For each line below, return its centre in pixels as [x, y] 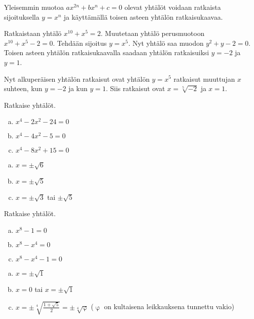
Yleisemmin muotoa [34, 7]
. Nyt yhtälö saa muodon [166, 43]
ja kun [78, 88]
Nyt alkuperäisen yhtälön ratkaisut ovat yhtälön [77, 79]
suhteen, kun [23, 88]
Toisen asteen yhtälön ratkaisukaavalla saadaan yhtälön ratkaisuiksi [107, 52]
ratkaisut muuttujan [204, 79]
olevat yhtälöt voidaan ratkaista [173, 7]
